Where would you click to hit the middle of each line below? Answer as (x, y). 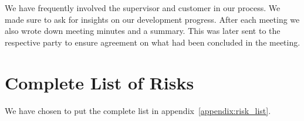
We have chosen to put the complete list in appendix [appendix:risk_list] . (138, 110)
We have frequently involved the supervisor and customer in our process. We (143, 8)
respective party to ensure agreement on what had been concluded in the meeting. (153, 42)
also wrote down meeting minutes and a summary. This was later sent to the (143, 31)
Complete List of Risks (99, 82)
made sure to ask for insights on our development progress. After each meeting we (152, 19)
